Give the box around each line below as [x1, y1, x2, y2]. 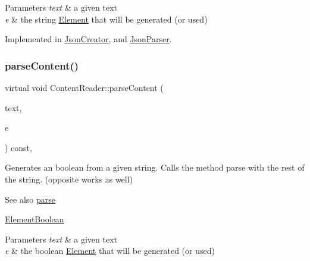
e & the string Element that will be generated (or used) [5, 12, 208, 25]
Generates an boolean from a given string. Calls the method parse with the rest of [5, 161, 305, 174]
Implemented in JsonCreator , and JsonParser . [5, 33, 172, 45]
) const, [5, 141, 32, 153]
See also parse [5, 193, 55, 205]
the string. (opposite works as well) [5, 172, 133, 185]
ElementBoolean [5, 213, 64, 225]
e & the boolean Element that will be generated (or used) [5, 244, 215, 257]
